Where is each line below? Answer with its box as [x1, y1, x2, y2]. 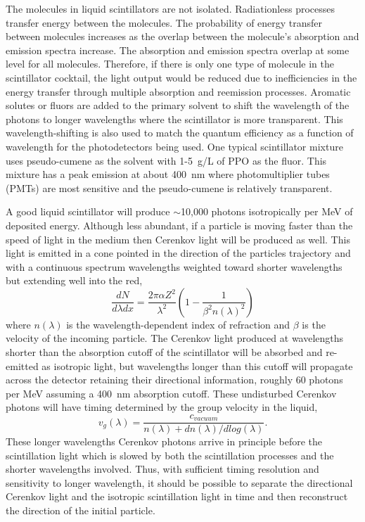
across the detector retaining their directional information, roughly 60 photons [6, 372, 343, 387]
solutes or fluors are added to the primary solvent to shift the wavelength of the [6, 98, 350, 113]
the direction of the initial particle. [6, 503, 155, 518]
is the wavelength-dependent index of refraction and [66, 317, 290, 331]
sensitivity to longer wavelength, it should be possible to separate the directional [6, 475, 353, 490]
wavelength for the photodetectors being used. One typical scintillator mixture [6, 139, 343, 153]
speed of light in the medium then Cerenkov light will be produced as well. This [6, 231, 350, 246]
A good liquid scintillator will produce [6, 204, 170, 219]
